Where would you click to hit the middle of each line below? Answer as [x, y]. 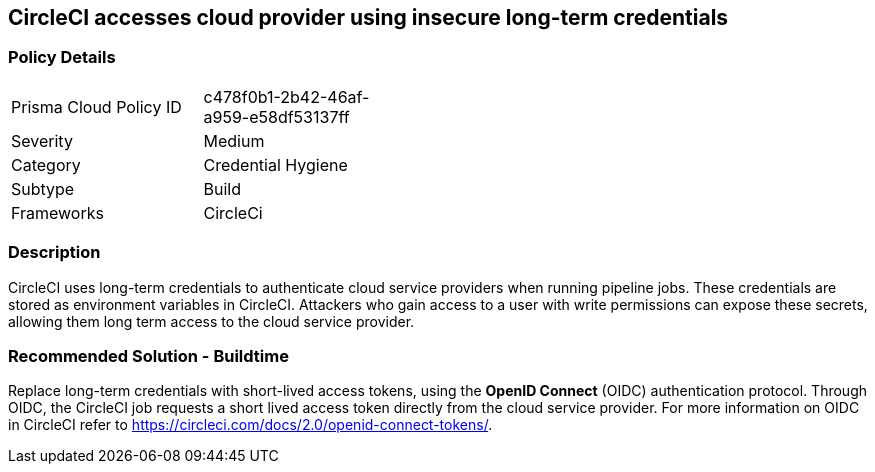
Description [54, 252]
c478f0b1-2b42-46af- [286, 96]
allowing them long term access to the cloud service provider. [211, 321]
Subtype [43, 188]
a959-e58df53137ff [276, 116]
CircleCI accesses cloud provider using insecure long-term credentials [368, 17]
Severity [42, 140]
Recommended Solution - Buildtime [148, 355]
